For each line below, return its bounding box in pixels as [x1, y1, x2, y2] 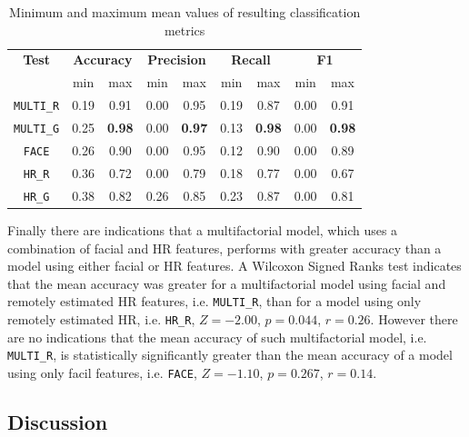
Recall [231, 50, 271, 69]
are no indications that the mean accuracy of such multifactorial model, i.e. [7, 327, 427, 346]
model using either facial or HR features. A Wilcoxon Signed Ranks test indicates [7, 256, 462, 275]
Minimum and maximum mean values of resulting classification [9, 3, 361, 21]
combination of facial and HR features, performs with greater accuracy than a [7, 238, 442, 257]
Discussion [7, 407, 108, 435]
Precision [147, 50, 206, 69]
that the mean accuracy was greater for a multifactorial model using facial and [7, 273, 446, 293]
